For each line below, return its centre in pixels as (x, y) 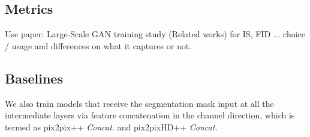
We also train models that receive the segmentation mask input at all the (139, 103)
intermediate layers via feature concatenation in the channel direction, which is (150, 115)
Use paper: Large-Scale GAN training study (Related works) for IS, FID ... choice (155, 34)
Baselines (34, 78)
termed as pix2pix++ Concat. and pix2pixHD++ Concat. (111, 126)
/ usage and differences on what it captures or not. (98, 45)
